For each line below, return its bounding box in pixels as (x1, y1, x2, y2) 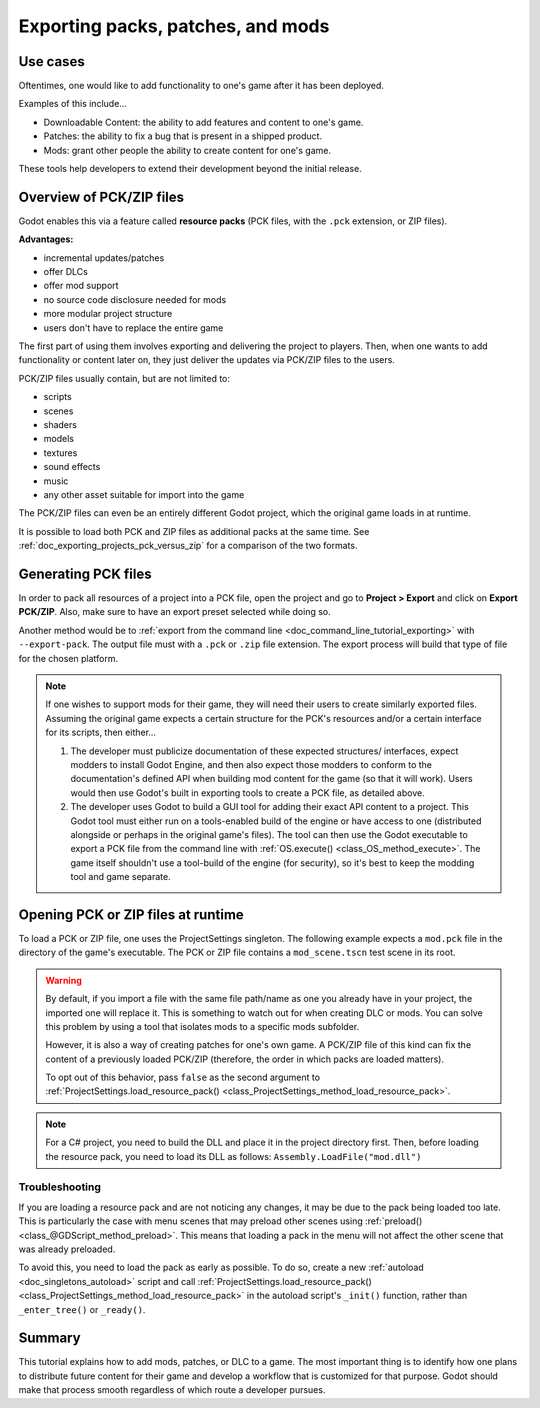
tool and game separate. (70, 871, 171, 883)
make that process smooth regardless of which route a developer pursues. (18, 1384, 326, 1396)
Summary (18, 1330, 81, 1347)
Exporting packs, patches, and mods (18, 15, 330, 37)
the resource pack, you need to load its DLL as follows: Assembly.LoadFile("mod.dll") (45, 1150, 422, 1162)
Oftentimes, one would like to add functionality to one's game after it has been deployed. (18, 80, 384, 92)
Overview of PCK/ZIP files (18, 188, 185, 205)
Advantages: (18, 233, 74, 245)
